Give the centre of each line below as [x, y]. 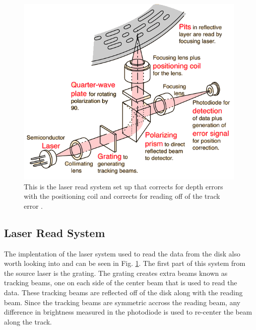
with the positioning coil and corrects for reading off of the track [122, 196]
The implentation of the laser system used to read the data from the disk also [122, 253]
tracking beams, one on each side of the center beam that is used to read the [121, 283]
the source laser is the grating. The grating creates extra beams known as [116, 273]
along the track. [28, 321]
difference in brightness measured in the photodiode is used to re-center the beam [128, 312]
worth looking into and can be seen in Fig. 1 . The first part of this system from [125, 263]
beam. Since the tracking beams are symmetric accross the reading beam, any [122, 302]
